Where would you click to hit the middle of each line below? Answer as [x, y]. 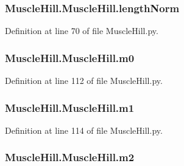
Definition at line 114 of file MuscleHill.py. [84, 130]
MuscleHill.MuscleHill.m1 [70, 107]
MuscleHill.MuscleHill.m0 [70, 57]
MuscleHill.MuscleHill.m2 [70, 157]
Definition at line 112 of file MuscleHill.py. [84, 81]
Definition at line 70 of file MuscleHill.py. [82, 31]
